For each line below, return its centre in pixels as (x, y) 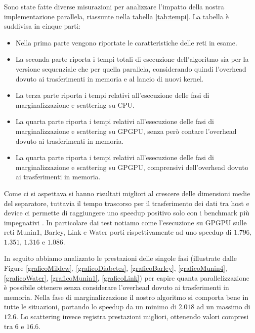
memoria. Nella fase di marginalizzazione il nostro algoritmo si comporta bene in (126, 297)
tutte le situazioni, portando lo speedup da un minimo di (90, 307)
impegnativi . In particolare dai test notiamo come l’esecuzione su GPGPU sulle (125, 222)
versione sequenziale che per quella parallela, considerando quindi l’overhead (131, 68)
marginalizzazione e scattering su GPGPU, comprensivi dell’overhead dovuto (132, 167)
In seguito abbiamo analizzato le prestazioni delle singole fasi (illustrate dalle (121, 258)
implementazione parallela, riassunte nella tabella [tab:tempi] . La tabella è (116, 16)
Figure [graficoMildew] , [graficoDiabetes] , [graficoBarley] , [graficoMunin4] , (116, 268)
